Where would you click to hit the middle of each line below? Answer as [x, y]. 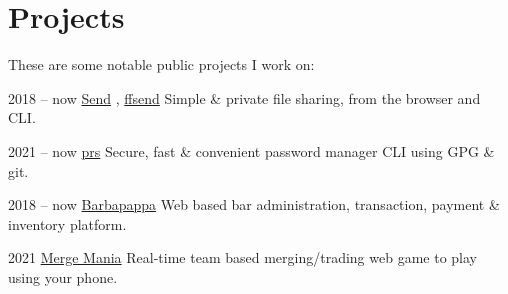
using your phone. [63, 276]
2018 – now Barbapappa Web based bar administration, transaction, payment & [254, 204]
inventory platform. [67, 223]
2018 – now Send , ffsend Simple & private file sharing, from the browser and [244, 97]
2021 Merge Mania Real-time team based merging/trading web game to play [242, 257]
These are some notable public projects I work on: [161, 64]
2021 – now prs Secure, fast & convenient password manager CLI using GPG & [251, 150]
